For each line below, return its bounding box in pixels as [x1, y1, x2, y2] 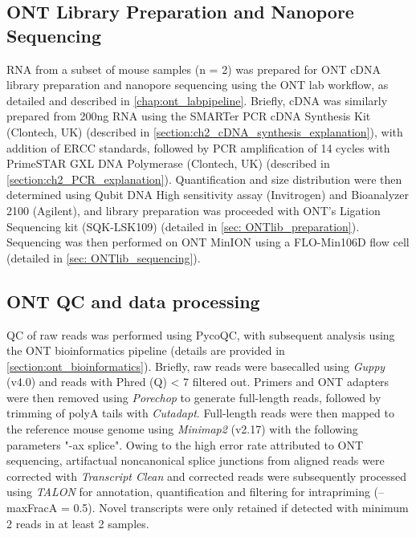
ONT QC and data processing [6, 288, 260, 313]
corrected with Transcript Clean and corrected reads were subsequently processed [6, 467, 407, 484]
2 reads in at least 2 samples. [6, 515, 149, 531]
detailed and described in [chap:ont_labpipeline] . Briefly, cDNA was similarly [6, 92, 388, 108]
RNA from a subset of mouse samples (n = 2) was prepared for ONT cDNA [6, 60, 381, 77]
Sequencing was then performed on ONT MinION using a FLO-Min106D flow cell [6, 234, 410, 250]
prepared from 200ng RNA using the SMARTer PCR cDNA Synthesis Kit [6, 108, 371, 124]
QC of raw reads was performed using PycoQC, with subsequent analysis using [6, 326, 395, 343]
